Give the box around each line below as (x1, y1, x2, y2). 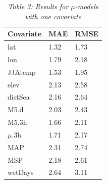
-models (75, 1, 98, 11)
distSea (8, 91, 30, 102)
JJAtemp (8, 66, 36, 77)
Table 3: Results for (8, 1, 69, 11)
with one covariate (25, 11, 81, 21)
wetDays (8, 167, 34, 177)
